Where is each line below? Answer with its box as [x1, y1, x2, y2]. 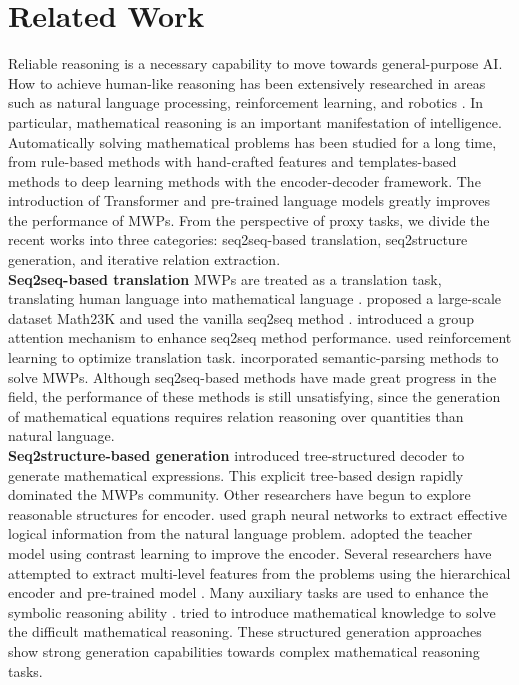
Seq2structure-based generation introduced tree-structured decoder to [8, 445, 465, 465]
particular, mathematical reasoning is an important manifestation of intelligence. [8, 111, 502, 132]
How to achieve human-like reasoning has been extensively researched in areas [8, 72, 486, 93]
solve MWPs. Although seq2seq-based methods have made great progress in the [8, 366, 497, 387]
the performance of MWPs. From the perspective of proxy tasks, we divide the [8, 209, 490, 230]
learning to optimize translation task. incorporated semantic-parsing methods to [8, 347, 499, 368]
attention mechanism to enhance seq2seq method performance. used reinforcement [8, 327, 512, 348]
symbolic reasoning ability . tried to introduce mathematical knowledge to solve [8, 601, 496, 622]
